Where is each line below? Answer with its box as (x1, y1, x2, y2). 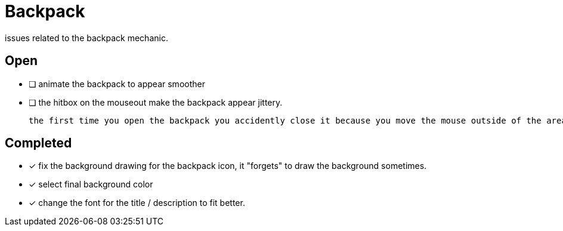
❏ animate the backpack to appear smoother (29, 78, 205, 89)
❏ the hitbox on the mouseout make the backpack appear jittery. (29, 97, 283, 107)
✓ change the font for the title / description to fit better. (29, 198, 245, 208)
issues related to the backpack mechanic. (5, 32, 168, 43)
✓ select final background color (29, 179, 153, 190)
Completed (5, 135, 72, 151)
